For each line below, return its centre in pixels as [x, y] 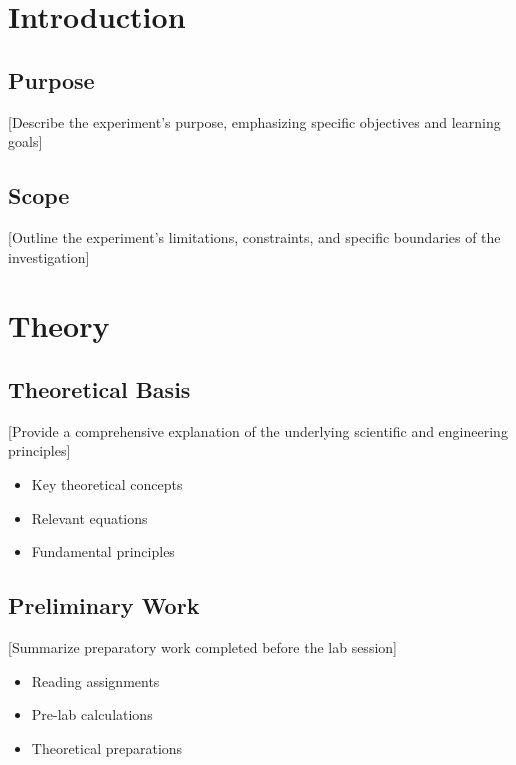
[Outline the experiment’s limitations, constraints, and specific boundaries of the [254, 236]
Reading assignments [95, 680]
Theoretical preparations [107, 747]
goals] [25, 141]
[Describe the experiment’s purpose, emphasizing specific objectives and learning [254, 121]
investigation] [49, 256]
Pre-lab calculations [92, 714]
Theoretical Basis [99, 388]
